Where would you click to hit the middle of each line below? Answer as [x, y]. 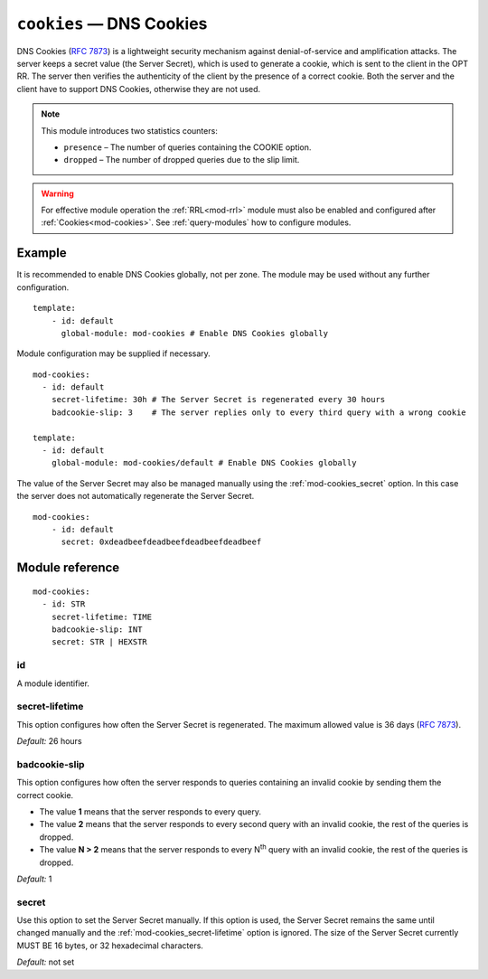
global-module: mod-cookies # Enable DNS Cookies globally [195, 333]
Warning [57, 193]
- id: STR [64, 604]
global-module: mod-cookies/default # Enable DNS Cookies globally [204, 463]
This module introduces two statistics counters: [130, 130]
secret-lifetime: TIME [102, 617]
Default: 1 [34, 879]
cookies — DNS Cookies [112, 24]
